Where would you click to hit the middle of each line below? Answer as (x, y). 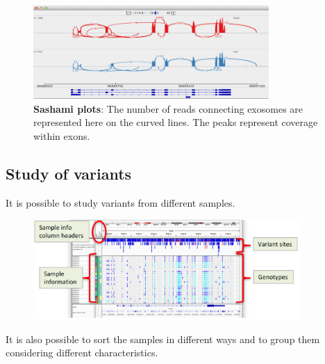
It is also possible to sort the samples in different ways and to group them (163, 339)
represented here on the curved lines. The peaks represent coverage (176, 122)
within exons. (62, 135)
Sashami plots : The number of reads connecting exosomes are (168, 108)
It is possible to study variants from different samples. (120, 202)
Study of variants (69, 173)
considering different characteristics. (82, 353)
